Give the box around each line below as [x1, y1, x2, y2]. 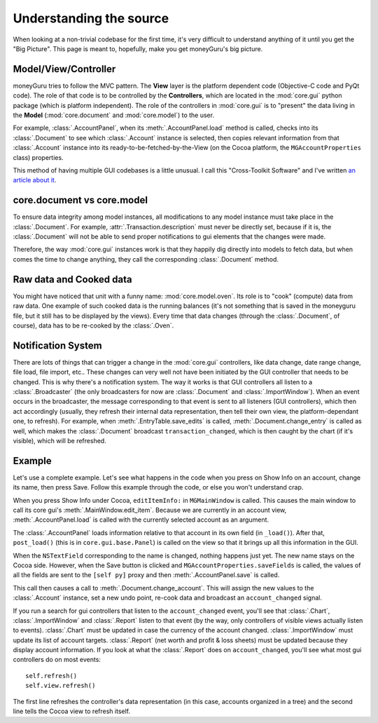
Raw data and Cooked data [13, 273, 132, 285]
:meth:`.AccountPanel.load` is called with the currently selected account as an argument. [13, 515, 269, 524]
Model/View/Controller [13, 63, 116, 75]
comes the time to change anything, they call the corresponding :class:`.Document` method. [13, 255, 279, 263]
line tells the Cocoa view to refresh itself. [13, 707, 131, 715]
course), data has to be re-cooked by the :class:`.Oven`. [13, 321, 174, 330]
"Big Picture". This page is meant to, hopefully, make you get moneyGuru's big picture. [13, 44, 263, 53]
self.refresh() [25, 672, 78, 680]
